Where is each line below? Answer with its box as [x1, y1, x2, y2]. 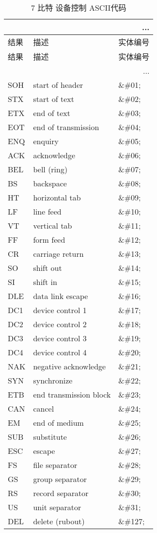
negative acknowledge [33, 361, 106, 372]
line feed [33, 206, 62, 217]
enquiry [33, 135, 59, 147]
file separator [33, 459, 78, 470]
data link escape [33, 290, 88, 301]
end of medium [33, 417, 84, 428]
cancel [33, 403, 54, 414]
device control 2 [33, 318, 87, 330]
